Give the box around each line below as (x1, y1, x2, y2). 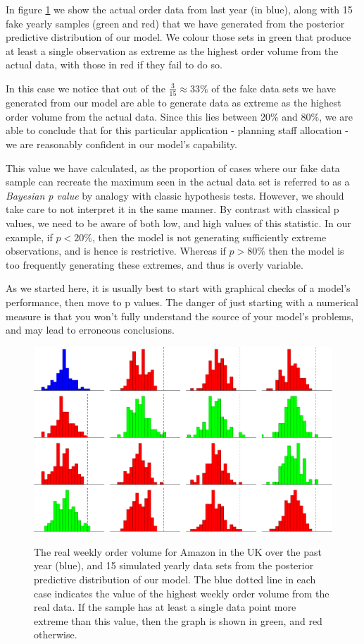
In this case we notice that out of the (6, 80, 165, 95)
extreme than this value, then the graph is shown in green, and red (34, 613, 322, 628)
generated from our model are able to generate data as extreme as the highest (6, 95, 341, 110)
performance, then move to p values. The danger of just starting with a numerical (6, 295, 358, 309)
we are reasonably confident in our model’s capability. (6, 137, 237, 152)
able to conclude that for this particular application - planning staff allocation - (6, 123, 349, 138)
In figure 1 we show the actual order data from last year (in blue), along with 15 (6, 2, 353, 16)
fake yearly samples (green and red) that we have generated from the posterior (6, 16, 345, 30)
